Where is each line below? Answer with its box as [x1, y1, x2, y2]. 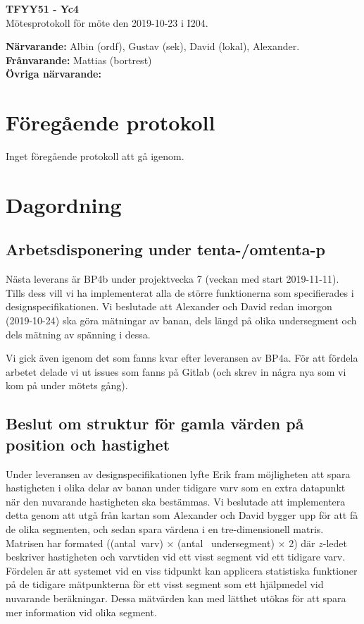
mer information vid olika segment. [6, 604, 157, 619]
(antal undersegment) [177, 535, 275, 550]
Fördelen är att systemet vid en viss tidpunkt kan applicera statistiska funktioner [6, 563, 358, 577]
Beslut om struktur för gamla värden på [6, 412, 304, 434]
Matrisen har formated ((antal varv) [6, 535, 163, 550]
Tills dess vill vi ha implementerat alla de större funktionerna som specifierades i [6, 285, 354, 300]
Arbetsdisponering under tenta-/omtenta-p [6, 238, 325, 260]
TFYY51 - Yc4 [6, 1, 79, 16]
